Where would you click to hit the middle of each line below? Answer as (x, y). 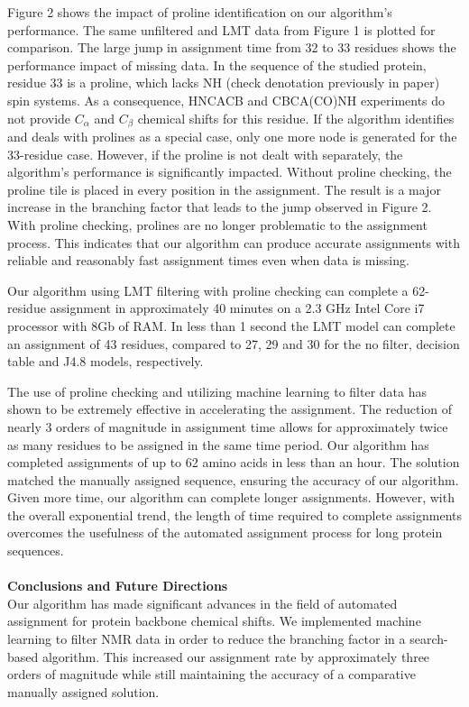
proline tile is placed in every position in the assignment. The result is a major (224, 189)
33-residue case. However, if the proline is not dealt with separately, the (205, 154)
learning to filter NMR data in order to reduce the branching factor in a (207, 639)
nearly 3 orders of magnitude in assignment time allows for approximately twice (228, 426)
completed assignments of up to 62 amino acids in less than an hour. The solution (234, 462)
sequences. (36, 551)
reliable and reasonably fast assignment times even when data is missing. (208, 260)
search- (429, 639)
